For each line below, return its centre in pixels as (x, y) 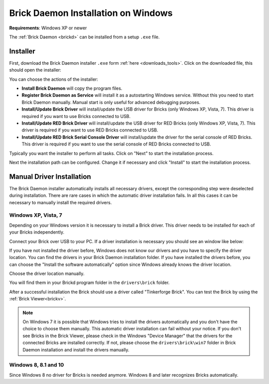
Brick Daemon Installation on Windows (91, 13)
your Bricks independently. (37, 232)
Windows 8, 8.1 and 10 (37, 365)
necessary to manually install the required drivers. (61, 202)
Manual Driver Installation (50, 177)
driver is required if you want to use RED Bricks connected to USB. (90, 130)
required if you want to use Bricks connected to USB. (76, 116)
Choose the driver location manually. (47, 273)
